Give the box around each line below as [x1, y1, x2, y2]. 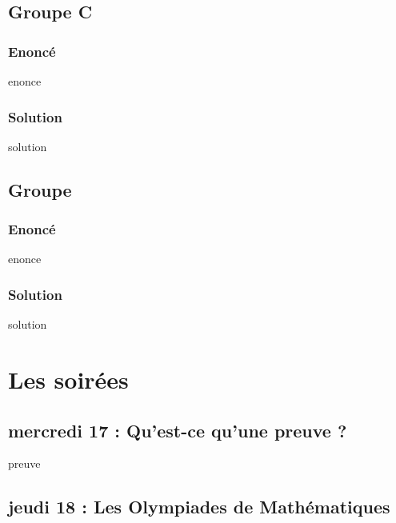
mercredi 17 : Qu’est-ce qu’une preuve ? [8, 417, 347, 442]
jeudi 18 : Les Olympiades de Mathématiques [8, 494, 390, 519]
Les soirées [8, 363, 129, 395]
